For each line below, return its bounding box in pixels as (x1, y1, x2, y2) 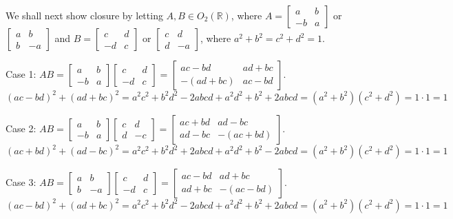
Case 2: (6, 121, 36, 135)
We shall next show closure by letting (6, 8, 163, 22)
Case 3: (6, 175, 36, 189)
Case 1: (6, 67, 36, 81)
